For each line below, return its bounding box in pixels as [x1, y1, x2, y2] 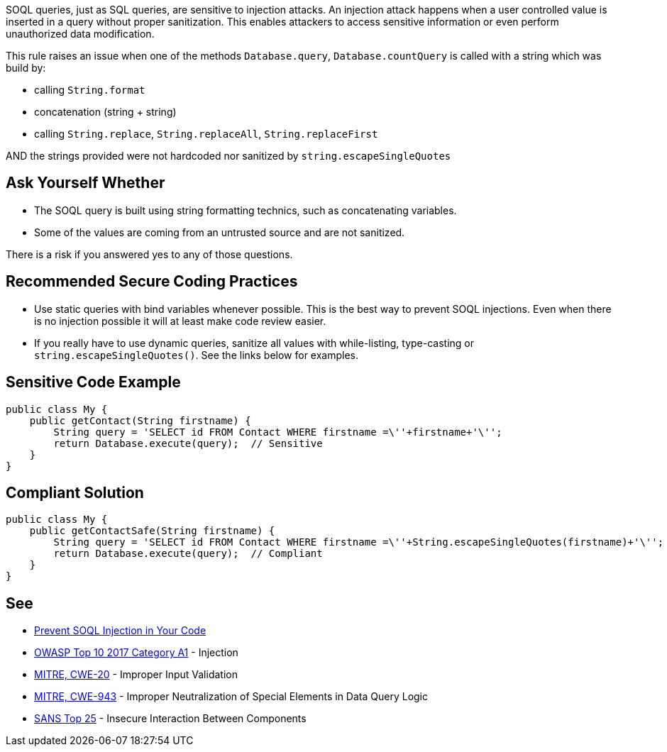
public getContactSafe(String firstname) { [29, 525, 275, 537]
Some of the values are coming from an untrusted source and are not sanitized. [34, 226, 405, 238]
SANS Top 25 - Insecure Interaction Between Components [34, 712, 307, 725]
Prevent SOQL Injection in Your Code [34, 624, 206, 637]
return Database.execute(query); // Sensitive [53, 437, 323, 449]
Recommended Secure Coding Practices [6, 272, 298, 291]
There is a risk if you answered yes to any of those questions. [6, 248, 293, 260]
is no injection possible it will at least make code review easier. [34, 314, 326, 327]
